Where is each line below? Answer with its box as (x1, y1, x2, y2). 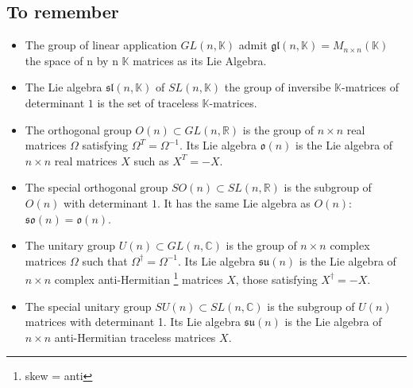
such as (133, 152, 169, 169)
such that (82, 252, 128, 269)
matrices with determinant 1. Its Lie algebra (25, 313, 241, 330)
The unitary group (25, 237, 116, 254)
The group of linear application (25, 37, 177, 53)
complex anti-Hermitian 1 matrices (54, 269, 223, 287)
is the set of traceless (97, 94, 199, 111)
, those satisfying (235, 270, 318, 287)
